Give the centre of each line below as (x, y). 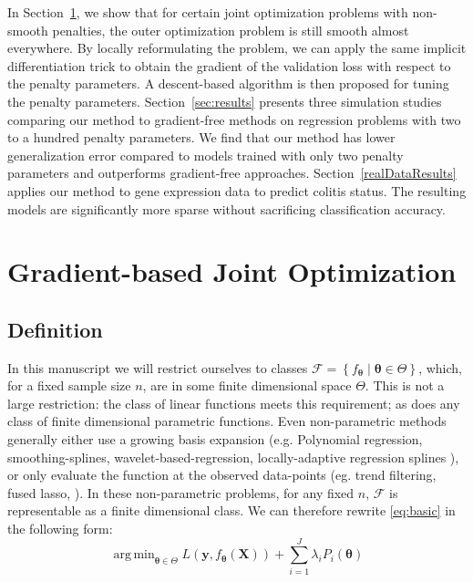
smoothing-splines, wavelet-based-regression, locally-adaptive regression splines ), (233, 457)
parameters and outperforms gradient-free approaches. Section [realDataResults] (232, 173)
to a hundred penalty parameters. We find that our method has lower (201, 137)
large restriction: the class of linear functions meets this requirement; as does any (234, 403)
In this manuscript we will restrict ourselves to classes (158, 367)
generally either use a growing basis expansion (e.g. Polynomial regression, (215, 439)
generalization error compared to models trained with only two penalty (206, 155)
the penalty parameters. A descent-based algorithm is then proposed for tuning (228, 83)
